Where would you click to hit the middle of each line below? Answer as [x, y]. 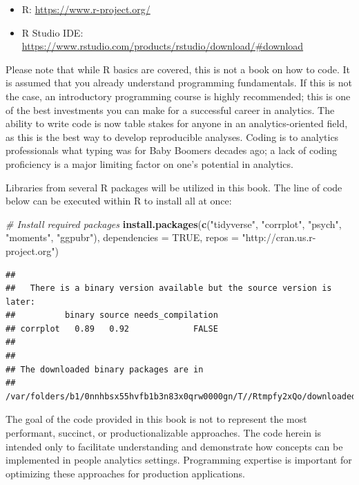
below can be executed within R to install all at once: [119, 201]
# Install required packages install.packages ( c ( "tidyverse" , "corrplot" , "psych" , [174, 224]
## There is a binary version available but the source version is [169, 288]
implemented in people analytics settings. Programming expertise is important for [179, 460]
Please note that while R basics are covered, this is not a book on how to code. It [178, 69]
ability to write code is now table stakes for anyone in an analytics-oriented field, [177, 123]
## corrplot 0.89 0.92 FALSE [112, 329]
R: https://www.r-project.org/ [86, 9]
